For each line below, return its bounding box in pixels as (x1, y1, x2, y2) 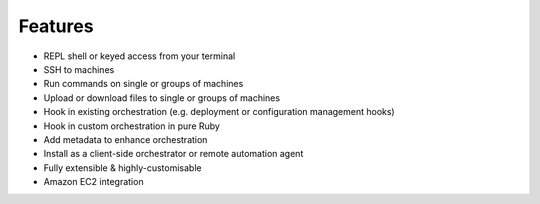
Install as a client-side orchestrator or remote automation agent (43, 148, 304, 160)
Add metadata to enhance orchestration (43, 133, 208, 145)
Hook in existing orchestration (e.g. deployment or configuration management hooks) (43, 106, 395, 118)
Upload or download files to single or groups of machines (43, 91, 280, 104)
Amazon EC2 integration (43, 176, 144, 188)
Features (18, 15, 94, 37)
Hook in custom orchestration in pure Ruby (43, 120, 220, 132)
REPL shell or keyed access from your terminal (43, 50, 236, 62)
